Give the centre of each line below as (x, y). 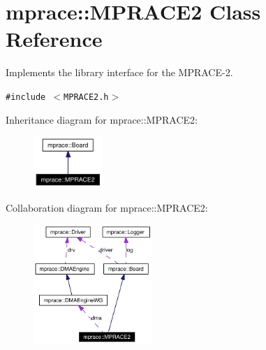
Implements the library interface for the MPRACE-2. (119, 72)
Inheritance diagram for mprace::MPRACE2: (102, 119)
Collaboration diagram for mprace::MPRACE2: (107, 207)
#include (26, 97)
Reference (54, 39)
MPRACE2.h (86, 97)
